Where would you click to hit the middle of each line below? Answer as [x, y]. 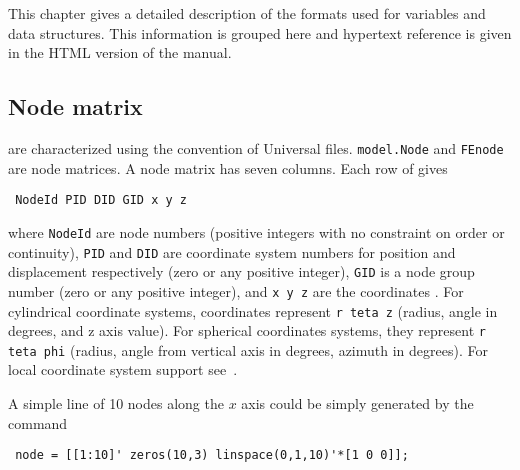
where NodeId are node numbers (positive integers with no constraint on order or [256, 231]
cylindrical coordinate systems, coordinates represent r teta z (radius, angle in [253, 310]
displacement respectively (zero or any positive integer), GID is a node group [241, 271]
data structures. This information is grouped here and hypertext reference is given [260, 32]
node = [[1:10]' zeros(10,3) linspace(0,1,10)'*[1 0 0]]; [212, 455]
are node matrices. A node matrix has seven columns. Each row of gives [228, 167]
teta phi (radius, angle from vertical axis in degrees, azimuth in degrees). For [248, 349]
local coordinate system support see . [123, 369]
